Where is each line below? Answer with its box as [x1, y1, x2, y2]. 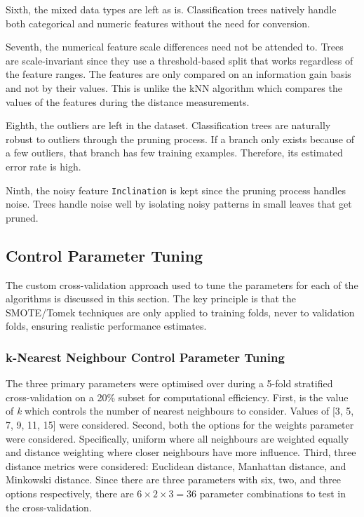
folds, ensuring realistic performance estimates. [6, 318, 207, 333]
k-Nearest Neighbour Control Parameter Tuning [6, 348, 285, 365]
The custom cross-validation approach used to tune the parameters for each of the [6, 277, 358, 292]
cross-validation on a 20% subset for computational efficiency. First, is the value [6, 389, 349, 404]
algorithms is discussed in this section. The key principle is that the [6, 291, 297, 306]
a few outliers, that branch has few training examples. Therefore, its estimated [6, 145, 343, 160]
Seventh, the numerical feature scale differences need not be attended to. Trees [6, 39, 344, 54]
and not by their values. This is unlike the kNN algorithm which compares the [6, 80, 342, 95]
